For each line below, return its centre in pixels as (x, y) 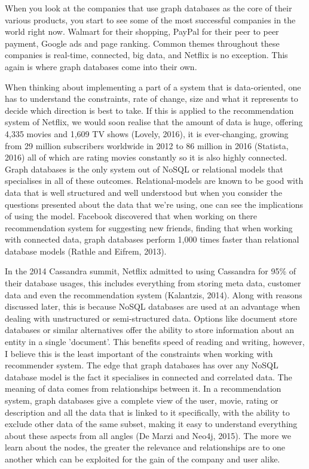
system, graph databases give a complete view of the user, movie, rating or (142, 400)
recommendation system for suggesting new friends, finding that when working (149, 227)
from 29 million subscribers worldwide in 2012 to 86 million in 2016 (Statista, (147, 145)
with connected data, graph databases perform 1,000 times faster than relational (152, 239)
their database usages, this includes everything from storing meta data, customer (153, 283)
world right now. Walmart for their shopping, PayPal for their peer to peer (142, 31)
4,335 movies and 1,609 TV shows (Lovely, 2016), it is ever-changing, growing (147, 133)
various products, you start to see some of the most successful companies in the (150, 19)
